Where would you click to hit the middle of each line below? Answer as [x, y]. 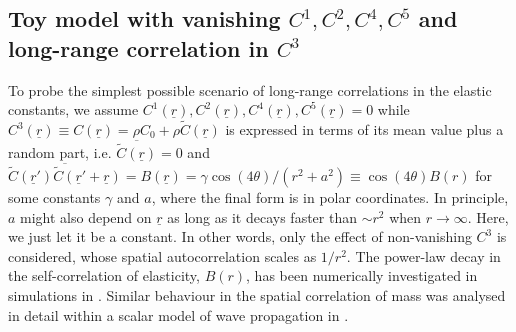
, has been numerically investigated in [362, 275]
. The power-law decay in [423, 255]
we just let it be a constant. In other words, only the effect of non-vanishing [240, 236]
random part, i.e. [60, 152]
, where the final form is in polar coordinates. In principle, [330, 197]
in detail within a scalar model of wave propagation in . [178, 314]
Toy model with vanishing [144, 18]
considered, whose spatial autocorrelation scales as [162, 255]
